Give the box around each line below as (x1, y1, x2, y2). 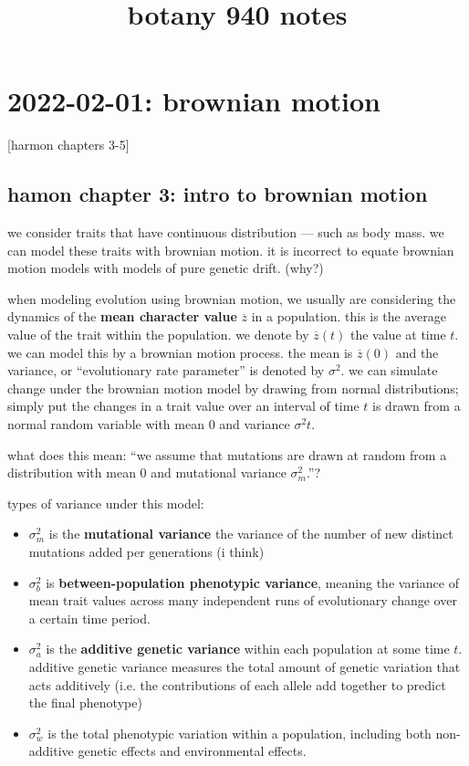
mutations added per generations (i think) (28, 542, 265, 561)
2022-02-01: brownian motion (7, 82, 380, 120)
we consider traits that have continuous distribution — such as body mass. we (7, 223, 444, 242)
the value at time (350, 325, 446, 344)
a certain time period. (28, 608, 151, 627)
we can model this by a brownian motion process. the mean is (7, 342, 353, 362)
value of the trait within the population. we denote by (7, 325, 309, 344)
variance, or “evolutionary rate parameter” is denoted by (7, 361, 325, 380)
